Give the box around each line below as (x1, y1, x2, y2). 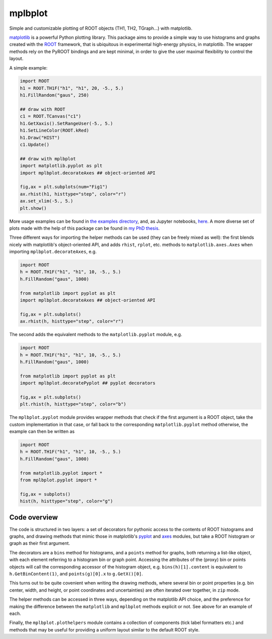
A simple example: (9, 65, 48, 71)
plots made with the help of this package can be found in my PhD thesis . (9, 225, 160, 231)
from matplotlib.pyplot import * (20, 470, 103, 476)
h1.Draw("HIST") (20, 135, 60, 141)
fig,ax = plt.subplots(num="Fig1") (20, 184, 108, 190)
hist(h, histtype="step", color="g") (20, 498, 113, 504)
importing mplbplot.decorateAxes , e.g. (9, 248, 97, 254)
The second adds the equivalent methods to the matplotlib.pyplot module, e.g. (9, 332, 182, 338)
